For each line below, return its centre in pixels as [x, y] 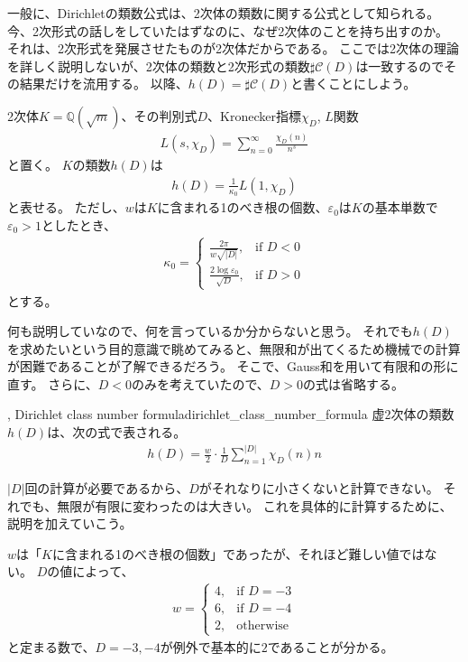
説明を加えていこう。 [70, 523]
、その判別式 [159, 115]
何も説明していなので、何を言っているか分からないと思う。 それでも [210, 331]
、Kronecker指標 [254, 115]
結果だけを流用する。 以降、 [104, 84]
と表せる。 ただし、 [66, 207]
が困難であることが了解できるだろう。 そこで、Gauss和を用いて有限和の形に [233, 366]
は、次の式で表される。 [117, 432]
